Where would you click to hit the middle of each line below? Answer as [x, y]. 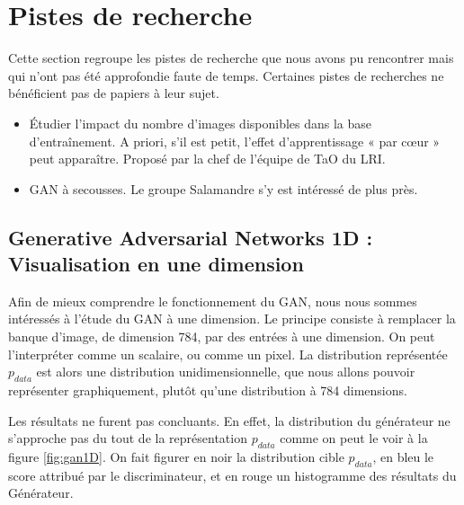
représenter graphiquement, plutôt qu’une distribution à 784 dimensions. [208, 390]
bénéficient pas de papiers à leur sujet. [114, 93]
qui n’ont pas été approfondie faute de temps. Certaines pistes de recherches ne [226, 75]
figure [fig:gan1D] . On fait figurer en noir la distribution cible [176, 457]
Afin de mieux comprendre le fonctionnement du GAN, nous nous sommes [213, 301]
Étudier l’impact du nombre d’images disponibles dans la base [201, 123]
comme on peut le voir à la [354, 438]
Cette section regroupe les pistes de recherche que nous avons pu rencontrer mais [231, 58]
